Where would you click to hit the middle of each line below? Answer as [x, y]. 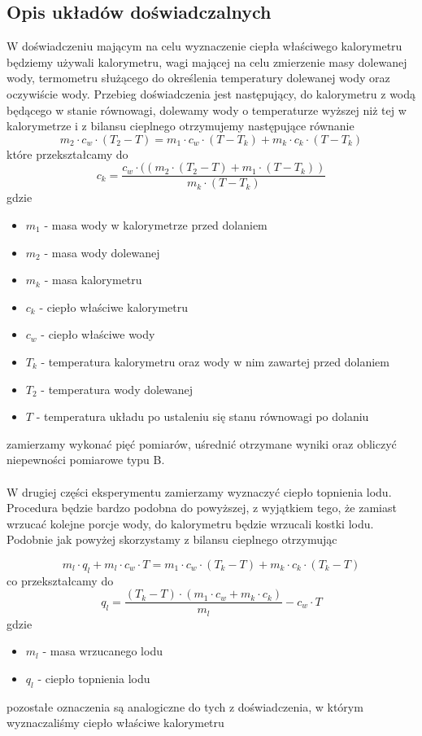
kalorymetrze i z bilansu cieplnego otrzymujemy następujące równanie [181, 126]
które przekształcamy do [67, 153]
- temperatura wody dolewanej [117, 389]
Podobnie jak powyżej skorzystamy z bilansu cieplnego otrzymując [172, 539]
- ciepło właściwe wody [98, 334]
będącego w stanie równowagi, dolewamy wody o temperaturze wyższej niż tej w [207, 110]
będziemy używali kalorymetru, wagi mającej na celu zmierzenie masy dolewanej [207, 61]
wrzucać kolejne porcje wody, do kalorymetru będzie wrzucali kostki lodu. [190, 523]
